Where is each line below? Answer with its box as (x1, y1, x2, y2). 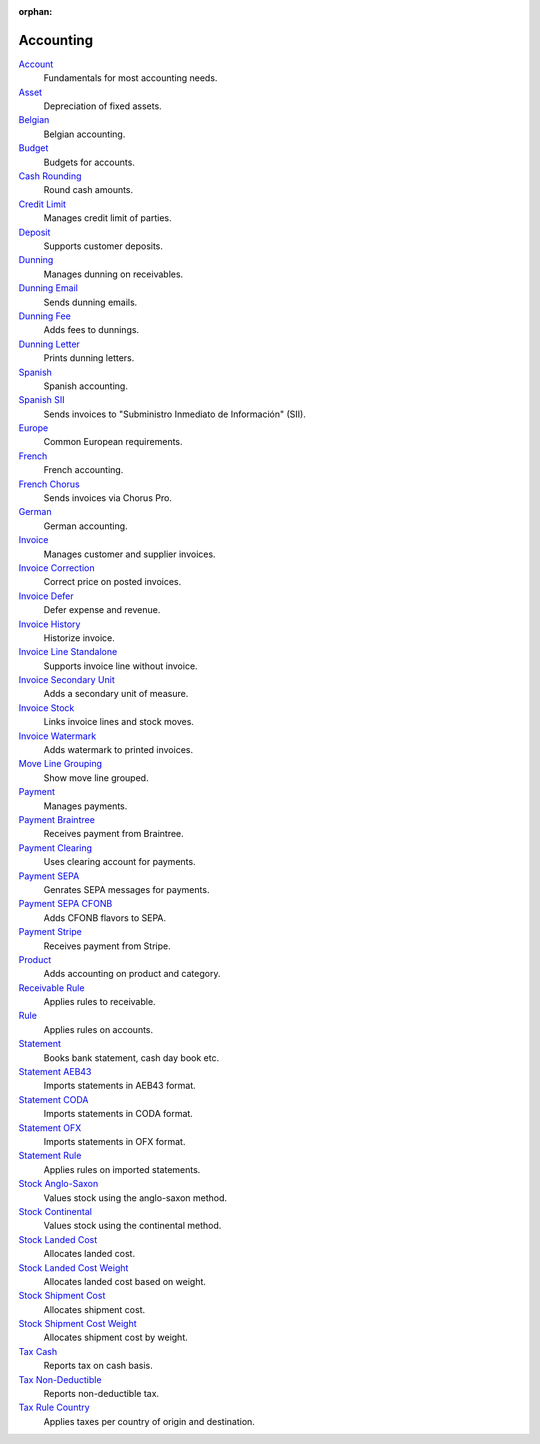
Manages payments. (43, 800, 128, 812)
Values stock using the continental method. (43, 1220, 222, 1232)
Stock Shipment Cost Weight (18, 1318, 137, 1330)
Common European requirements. (43, 436, 184, 448)
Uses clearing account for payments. (43, 856, 196, 868)
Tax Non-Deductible (18, 1373, 102, 1385)
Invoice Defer (18, 590, 74, 602)
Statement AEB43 (18, 1066, 92, 1078)
